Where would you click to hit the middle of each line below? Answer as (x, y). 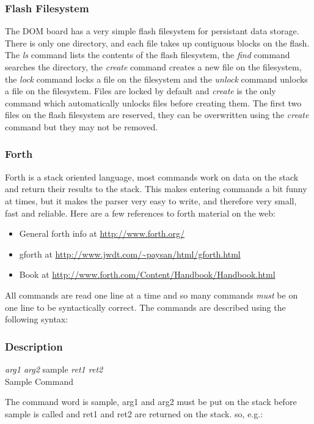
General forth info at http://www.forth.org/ (102, 233)
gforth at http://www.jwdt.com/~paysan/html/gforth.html (130, 254)
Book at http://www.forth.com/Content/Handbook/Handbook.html (147, 274)
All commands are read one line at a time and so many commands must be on (152, 295)
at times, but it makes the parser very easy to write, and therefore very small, (151, 200)
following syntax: (37, 319)
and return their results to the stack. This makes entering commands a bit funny (156, 189)
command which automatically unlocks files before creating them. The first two (153, 102)
